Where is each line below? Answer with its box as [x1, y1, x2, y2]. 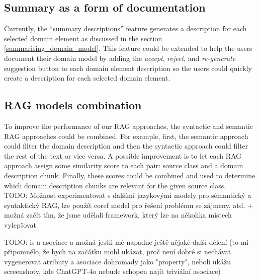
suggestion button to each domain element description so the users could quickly [4, 62, 252, 73]
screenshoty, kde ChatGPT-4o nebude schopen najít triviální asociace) [4, 266, 221, 276]
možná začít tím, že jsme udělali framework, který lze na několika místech [4, 209, 232, 220]
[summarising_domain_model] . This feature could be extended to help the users [4, 43, 252, 53]
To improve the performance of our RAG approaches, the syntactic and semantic [4, 120, 253, 131]
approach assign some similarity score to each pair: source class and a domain [4, 160, 243, 171]
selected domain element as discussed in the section [4, 33, 162, 43]
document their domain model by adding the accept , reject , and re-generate [4, 52, 236, 63]
